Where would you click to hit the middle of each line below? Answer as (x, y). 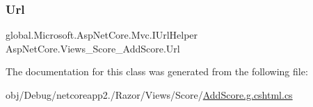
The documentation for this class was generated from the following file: (157, 71)
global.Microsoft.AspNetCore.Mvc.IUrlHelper (102, 35)
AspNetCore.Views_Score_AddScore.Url (93, 48)
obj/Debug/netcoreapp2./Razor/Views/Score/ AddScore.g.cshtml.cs (149, 95)
